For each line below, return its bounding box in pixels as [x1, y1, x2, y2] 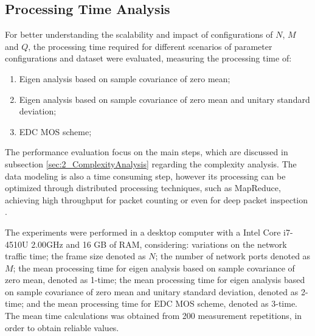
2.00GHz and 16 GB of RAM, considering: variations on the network [31, 237, 287, 250]
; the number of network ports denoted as [155, 250, 311, 262]
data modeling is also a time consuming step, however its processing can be [5, 169, 286, 182]
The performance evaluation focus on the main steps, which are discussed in [5, 145, 288, 158]
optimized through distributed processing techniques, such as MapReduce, [5, 181, 281, 194]
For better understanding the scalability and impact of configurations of [5, 28, 273, 41]
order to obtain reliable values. [5, 321, 119, 334]
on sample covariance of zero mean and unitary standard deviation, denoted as [5, 285, 299, 298]
